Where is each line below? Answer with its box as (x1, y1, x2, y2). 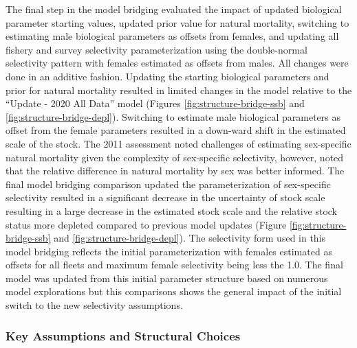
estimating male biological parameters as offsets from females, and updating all (6, 29, 339, 43)
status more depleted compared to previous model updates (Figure (6, 217, 287, 231)
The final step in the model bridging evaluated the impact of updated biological (6, 2, 342, 16)
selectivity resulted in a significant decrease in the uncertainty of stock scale (6, 190, 325, 205)
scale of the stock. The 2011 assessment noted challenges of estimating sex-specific (6, 136, 351, 150)
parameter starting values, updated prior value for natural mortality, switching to (6, 15, 349, 30)
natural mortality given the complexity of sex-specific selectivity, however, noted (6, 150, 344, 164)
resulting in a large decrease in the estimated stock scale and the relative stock (6, 203, 337, 218)
